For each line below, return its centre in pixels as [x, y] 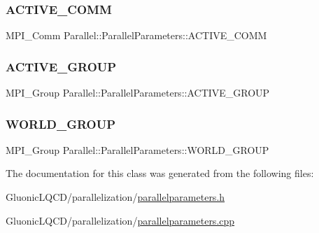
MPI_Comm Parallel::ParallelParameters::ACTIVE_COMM [136, 35]
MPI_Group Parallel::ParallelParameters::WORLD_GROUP [137, 149]
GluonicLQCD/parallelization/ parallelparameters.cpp [120, 220]
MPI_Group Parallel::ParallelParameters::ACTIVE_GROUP [138, 93]
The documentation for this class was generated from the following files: [160, 173]
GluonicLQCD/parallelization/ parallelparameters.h [115, 197]
